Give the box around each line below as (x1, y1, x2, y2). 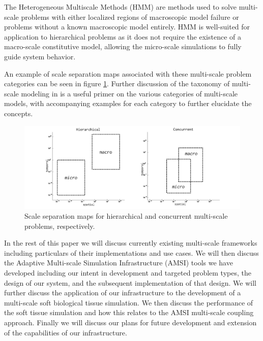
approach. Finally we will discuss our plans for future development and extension (4, 317, 257, 328)
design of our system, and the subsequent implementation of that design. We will (4, 277, 256, 288)
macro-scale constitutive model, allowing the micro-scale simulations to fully (4, 41, 242, 52)
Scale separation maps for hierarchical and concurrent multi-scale (24, 211, 228, 221)
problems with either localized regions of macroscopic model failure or (21, 11, 239, 22)
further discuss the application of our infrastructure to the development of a (4, 287, 241, 298)
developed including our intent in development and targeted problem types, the (4, 267, 251, 278)
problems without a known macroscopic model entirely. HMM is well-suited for (4, 21, 250, 32)
